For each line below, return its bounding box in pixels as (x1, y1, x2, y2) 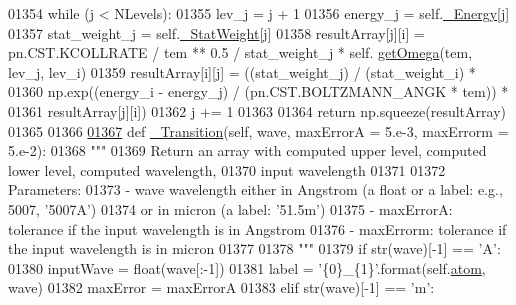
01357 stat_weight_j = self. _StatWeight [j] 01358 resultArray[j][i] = (8, 22, 425, 43)
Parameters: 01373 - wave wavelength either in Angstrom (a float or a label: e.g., (8, 179, 503, 200)
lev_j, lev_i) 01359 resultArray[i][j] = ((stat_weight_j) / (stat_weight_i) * (8, 61, 476, 82)
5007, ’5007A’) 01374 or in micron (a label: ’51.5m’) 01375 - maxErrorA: (8, 198, 453, 219)
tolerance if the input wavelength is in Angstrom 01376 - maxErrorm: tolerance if (8, 218, 507, 239)
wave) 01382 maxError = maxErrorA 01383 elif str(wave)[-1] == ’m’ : (8, 277, 435, 298)
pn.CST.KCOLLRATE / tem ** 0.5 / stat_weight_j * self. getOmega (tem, (8, 42, 473, 63)
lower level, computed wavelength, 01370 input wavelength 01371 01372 (8, 159, 446, 180)
